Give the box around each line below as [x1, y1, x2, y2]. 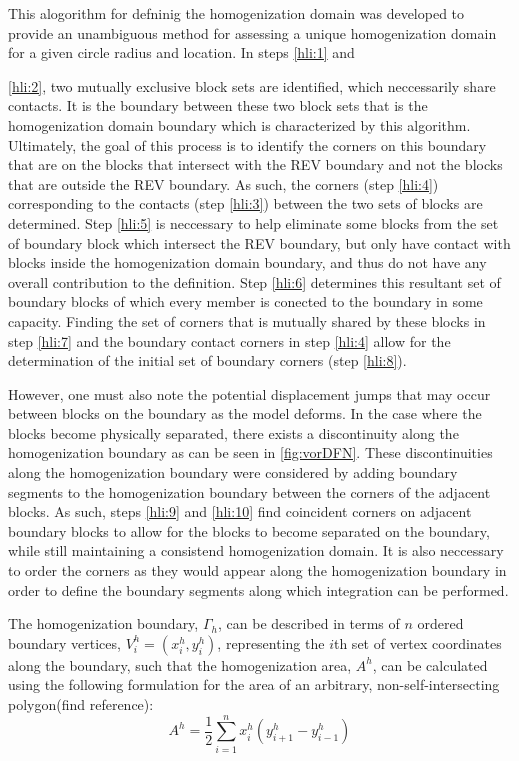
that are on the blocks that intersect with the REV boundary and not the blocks [8, 154, 503, 175]
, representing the [217, 632, 325, 653]
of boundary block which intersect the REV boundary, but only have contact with [8, 232, 511, 253]
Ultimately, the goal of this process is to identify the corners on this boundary [8, 134, 487, 155]
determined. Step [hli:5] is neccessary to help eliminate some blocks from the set [8, 212, 499, 233]
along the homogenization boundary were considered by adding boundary [8, 462, 458, 483]
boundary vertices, [8, 632, 121, 653]
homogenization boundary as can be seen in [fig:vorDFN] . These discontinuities [8, 442, 493, 463]
